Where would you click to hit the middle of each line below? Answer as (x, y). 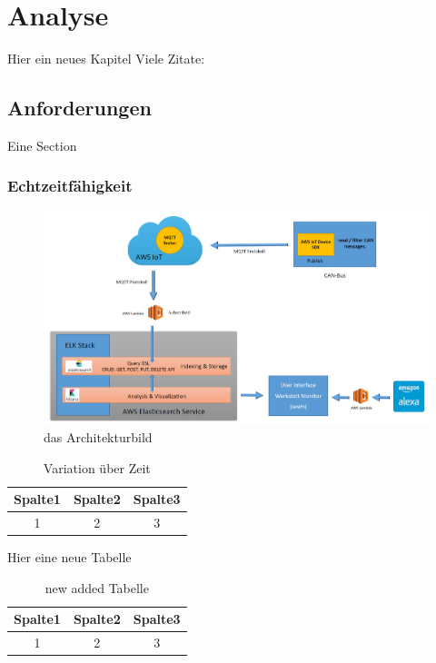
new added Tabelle (97, 587)
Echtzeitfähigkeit (70, 186)
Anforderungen (79, 108)
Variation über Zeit (97, 467)
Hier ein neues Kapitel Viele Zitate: (106, 59)
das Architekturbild (98, 436)
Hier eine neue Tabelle (69, 557)
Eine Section (42, 145)
